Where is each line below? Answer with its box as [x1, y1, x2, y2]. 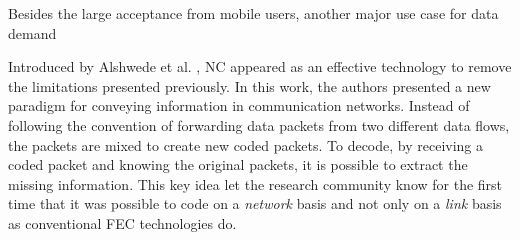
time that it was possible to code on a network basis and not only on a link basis [8, 193, 502, 214]
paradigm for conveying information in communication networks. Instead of [8, 95, 470, 116]
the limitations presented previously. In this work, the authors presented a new [8, 75, 491, 96]
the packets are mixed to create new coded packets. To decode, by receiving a [8, 134, 484, 155]
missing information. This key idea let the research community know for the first [8, 173, 503, 194]
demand [8, 22, 57, 43]
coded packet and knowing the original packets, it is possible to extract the [8, 154, 468, 175]
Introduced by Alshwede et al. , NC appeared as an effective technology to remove [8, 56, 512, 77]
